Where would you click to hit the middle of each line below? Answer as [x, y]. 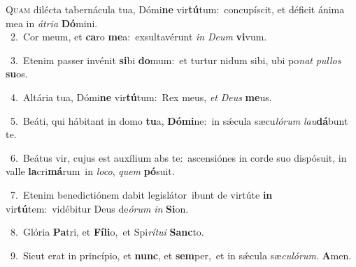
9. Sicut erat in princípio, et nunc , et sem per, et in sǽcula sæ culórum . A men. [181, 255]
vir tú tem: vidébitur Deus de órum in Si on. [97, 208]
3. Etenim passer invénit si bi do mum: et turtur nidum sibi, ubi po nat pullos [176, 60]
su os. [17, 74]
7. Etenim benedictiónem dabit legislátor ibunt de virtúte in [141, 194]
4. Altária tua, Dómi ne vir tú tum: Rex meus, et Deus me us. [141, 97]
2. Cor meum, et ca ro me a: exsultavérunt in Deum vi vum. [138, 37]
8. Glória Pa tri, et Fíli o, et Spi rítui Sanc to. [107, 232]
